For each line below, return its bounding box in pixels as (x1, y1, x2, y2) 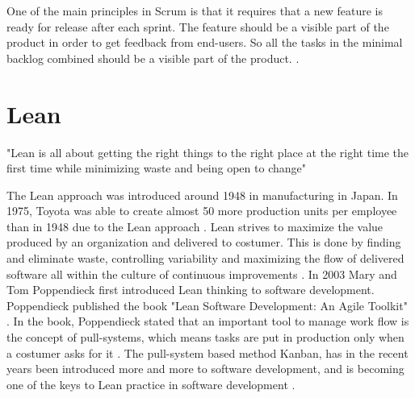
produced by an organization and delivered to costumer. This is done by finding (6, 234, 401, 251)
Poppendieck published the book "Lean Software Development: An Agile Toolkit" (6, 296, 408, 313)
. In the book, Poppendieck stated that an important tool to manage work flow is (6, 313, 409, 330)
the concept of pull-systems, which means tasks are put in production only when (6, 329, 405, 346)
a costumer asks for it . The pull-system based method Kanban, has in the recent (6, 344, 409, 361)
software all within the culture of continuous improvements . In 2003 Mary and (6, 265, 397, 282)
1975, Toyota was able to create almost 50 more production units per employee (6, 202, 397, 219)
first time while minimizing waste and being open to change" (6, 160, 306, 176)
